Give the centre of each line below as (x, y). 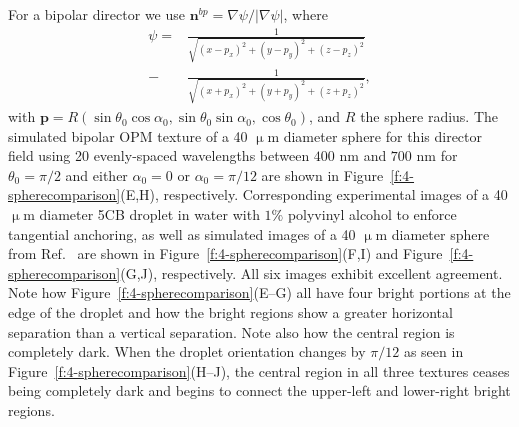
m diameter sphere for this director (374, 135)
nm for (437, 155)
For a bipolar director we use (96, 14)
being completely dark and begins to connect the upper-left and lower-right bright (259, 390)
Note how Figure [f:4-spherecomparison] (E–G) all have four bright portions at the (259, 292)
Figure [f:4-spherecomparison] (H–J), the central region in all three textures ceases (259, 370)
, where (305, 14)
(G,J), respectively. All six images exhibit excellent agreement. (311, 272)
